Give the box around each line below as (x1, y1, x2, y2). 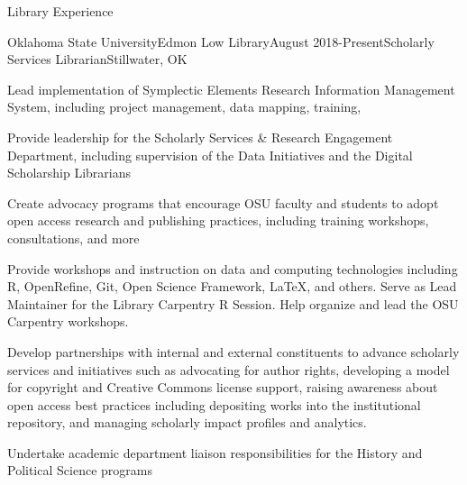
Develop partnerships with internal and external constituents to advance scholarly (7, 342, 460, 361)
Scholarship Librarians (7, 163, 132, 182)
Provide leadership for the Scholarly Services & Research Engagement (7, 127, 393, 146)
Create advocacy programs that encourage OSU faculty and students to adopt (7, 193, 439, 212)
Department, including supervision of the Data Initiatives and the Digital (7, 145, 413, 164)
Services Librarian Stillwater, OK (7, 50, 188, 69)
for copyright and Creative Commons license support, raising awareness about (7, 378, 438, 397)
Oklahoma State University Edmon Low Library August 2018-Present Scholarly (7, 32, 435, 50)
